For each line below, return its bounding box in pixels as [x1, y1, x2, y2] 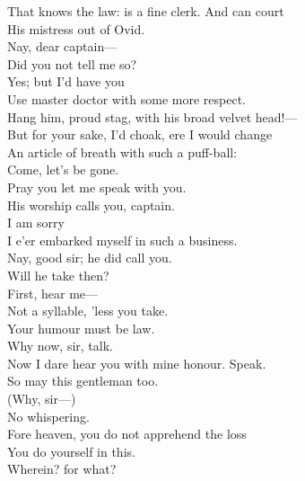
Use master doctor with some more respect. [7, 89, 247, 108]
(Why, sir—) [7, 389, 76, 408]
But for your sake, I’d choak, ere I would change [7, 125, 273, 144]
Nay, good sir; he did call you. [7, 248, 172, 267]
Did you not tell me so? [7, 54, 137, 73]
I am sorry [7, 213, 65, 232]
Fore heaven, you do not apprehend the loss [7, 424, 247, 443]
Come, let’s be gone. [7, 160, 119, 179]
